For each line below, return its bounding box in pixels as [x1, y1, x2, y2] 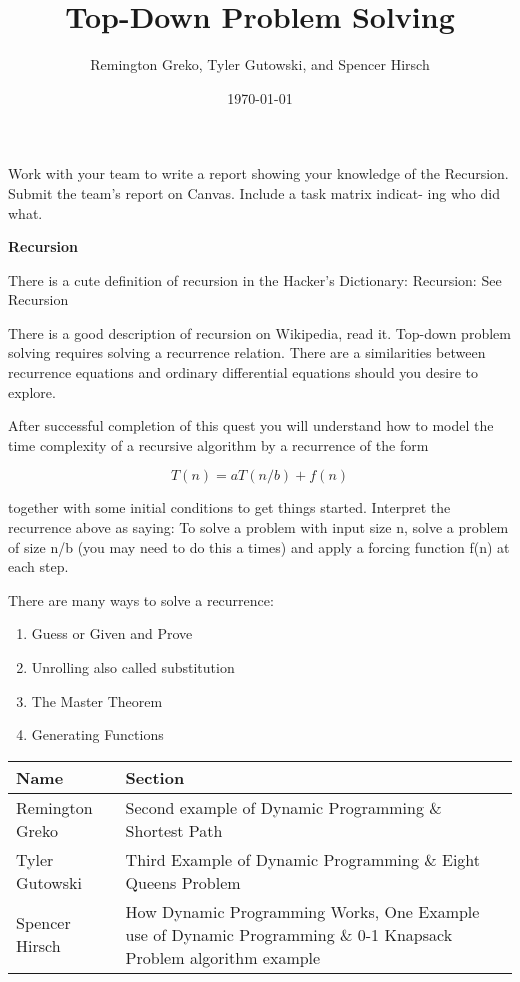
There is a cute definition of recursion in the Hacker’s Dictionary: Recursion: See [8, 269, 502, 290]
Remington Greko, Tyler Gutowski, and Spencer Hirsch [90, 54, 430, 75]
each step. [8, 556, 69, 577]
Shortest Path [125, 818, 223, 842]
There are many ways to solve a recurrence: [8, 589, 274, 610]
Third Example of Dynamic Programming [125, 847, 419, 871]
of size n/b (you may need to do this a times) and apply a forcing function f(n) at [8, 536, 510, 557]
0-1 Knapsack [357, 922, 453, 946]
